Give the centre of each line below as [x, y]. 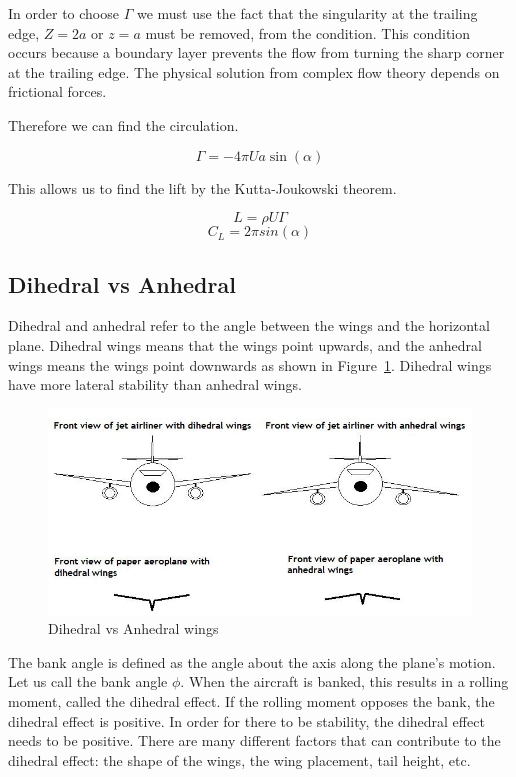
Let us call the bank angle [88, 681]
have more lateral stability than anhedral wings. [155, 384]
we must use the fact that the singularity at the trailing [307, 13]
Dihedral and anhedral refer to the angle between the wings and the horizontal [249, 325]
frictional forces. [57, 91]
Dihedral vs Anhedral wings [133, 628]
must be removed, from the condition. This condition [308, 32]
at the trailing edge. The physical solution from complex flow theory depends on [254, 71]
